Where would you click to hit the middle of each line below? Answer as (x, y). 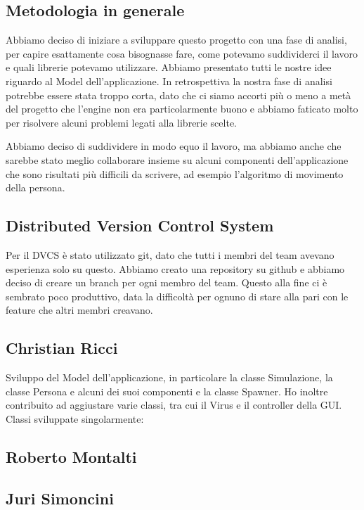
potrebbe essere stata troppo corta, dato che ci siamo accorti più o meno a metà (178, 95)
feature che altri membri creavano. (79, 310)
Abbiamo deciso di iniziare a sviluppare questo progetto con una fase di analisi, (176, 40)
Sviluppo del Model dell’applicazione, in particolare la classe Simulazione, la (169, 377)
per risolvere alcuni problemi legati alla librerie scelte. (121, 122)
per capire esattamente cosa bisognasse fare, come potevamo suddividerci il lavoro (182, 53)
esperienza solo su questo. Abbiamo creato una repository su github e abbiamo (175, 268)
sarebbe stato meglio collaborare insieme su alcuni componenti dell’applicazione (177, 159)
